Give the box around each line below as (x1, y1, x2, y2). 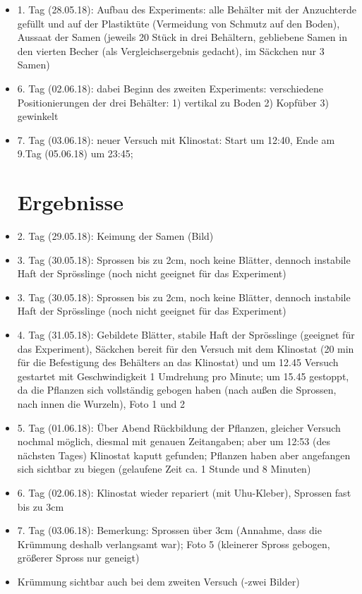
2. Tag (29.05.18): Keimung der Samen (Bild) (17, 229, 214, 243)
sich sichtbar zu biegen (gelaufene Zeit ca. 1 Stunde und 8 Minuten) (17, 461, 311, 476)
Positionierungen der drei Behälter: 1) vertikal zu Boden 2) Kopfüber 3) (17, 95, 329, 109)
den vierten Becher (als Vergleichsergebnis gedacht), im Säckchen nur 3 (17, 43, 325, 58)
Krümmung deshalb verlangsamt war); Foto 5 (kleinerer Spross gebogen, (17, 536, 330, 551)
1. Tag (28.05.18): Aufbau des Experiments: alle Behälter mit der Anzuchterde (17, 2, 356, 16)
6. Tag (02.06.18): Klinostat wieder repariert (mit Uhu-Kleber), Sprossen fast (17, 485, 351, 499)
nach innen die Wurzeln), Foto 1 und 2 (17, 396, 185, 411)
